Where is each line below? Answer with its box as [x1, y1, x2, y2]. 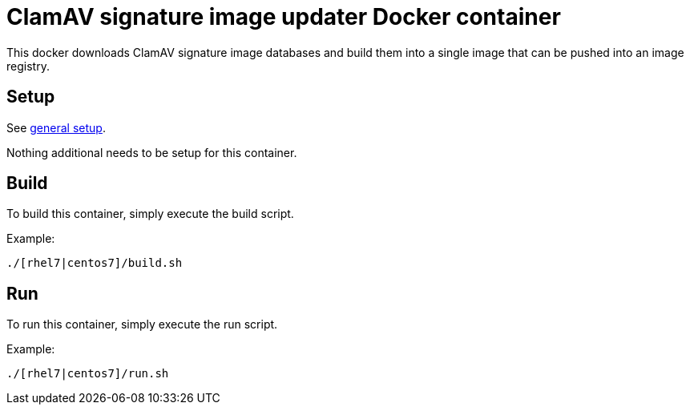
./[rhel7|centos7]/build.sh [6, 256, 183, 270]
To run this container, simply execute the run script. [6, 317, 278, 332]
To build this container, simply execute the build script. [6, 207, 294, 221]
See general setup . [6, 120, 106, 135]
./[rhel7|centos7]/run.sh [6, 367, 169, 381]
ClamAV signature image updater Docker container [6, 3, 561, 30]
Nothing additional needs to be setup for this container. [6, 145, 297, 159]
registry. [6, 58, 50, 73]
